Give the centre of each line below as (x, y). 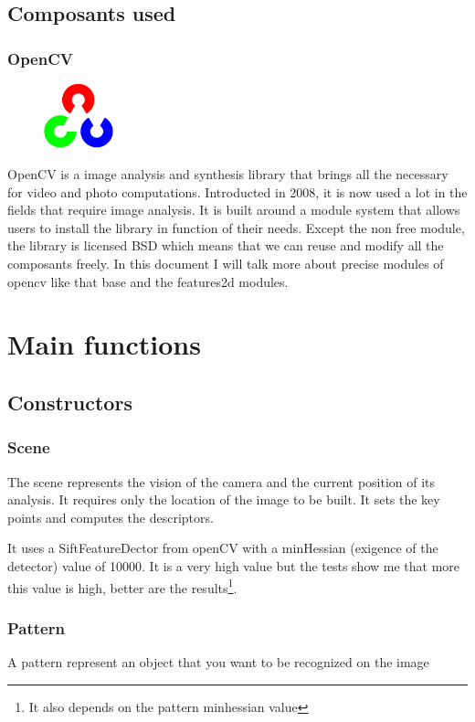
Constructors (70, 402)
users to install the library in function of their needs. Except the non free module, (236, 227)
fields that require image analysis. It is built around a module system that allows (234, 210)
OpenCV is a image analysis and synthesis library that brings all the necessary (228, 174)
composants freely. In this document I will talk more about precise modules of (226, 263)
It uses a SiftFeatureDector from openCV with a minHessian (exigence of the (223, 548)
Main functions (104, 344)
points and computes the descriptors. (111, 517)
